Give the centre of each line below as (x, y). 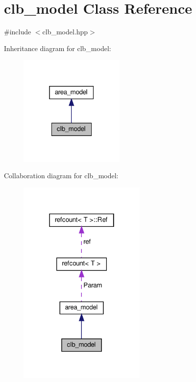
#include (18, 32)
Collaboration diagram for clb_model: (61, 176)
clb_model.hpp (65, 32)
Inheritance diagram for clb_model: (58, 48)
